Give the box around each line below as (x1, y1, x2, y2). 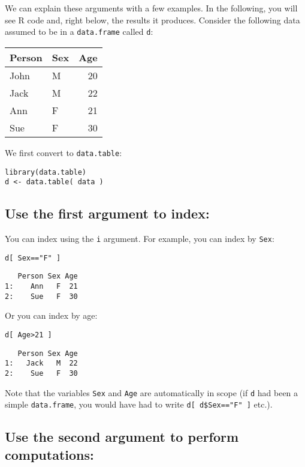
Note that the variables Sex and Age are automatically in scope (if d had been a (5, 386, 298, 399)
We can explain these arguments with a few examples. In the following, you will (5, 2, 298, 14)
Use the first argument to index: (5, 204, 210, 223)
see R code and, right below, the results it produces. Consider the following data (5, 13, 300, 26)
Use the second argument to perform (5, 427, 239, 446)
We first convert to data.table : (5, 146, 122, 158)
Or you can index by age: (5, 309, 98, 322)
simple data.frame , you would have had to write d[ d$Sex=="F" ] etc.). (5, 398, 273, 411)
